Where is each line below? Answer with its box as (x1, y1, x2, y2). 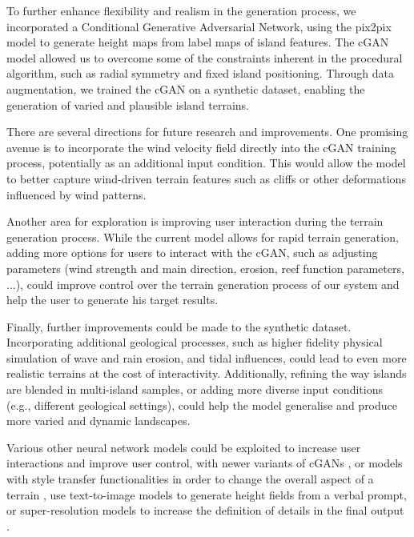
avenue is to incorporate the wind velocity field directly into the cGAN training (6, 138, 396, 155)
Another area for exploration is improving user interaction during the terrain (6, 213, 384, 230)
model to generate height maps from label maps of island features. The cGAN (6, 34, 389, 50)
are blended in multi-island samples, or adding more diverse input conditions (6, 381, 383, 398)
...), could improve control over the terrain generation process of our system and (6, 275, 400, 292)
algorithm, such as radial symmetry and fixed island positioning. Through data (6, 65, 394, 82)
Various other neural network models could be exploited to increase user (6, 439, 361, 455)
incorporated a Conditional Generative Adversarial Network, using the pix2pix (6, 18, 392, 34)
